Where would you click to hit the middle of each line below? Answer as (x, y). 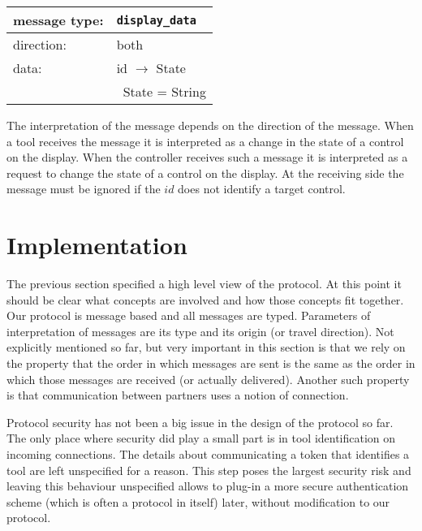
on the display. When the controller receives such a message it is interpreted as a (207, 157)
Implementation (97, 245)
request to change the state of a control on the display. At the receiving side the (205, 173)
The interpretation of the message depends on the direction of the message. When (210, 125)
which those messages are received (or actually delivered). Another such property (208, 379)
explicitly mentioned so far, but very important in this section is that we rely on (206, 347)
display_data (156, 20)
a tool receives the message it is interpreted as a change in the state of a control (205, 141)
